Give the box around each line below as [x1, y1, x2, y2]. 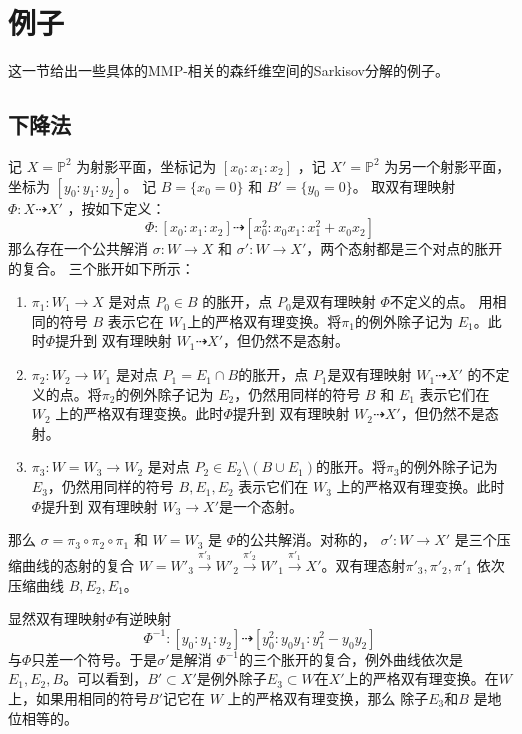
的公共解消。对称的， [236, 529, 376, 550]
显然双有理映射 [8, 608, 106, 629]
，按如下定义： [67, 197, 166, 218]
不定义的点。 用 [389, 291, 493, 312]
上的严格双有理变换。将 [187, 310, 342, 331]
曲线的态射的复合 [21, 555, 134, 576]
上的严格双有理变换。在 [344, 668, 499, 689]
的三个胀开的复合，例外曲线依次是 [239, 648, 464, 669]
